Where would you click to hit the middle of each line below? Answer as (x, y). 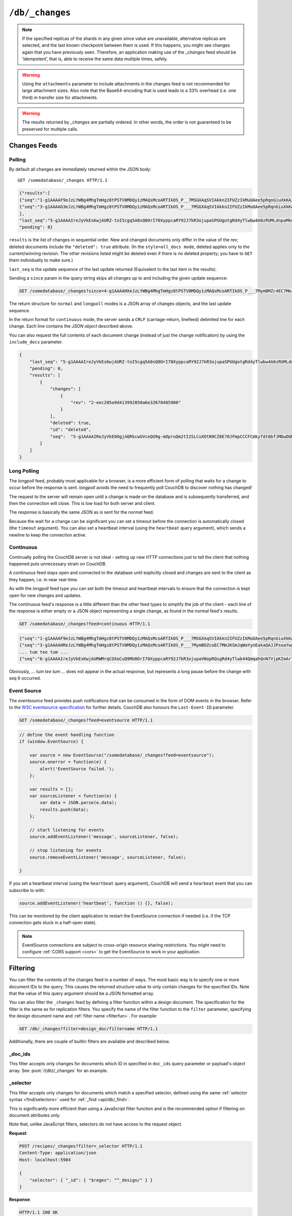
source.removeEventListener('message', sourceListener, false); (108, 857)
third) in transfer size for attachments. (60, 97)
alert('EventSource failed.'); (77, 769)
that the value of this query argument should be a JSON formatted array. (82, 993)
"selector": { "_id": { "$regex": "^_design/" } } (91, 1180)
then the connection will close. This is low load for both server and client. (82, 503)
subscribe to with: (27, 890)
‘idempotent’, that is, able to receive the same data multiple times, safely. (95, 59)
